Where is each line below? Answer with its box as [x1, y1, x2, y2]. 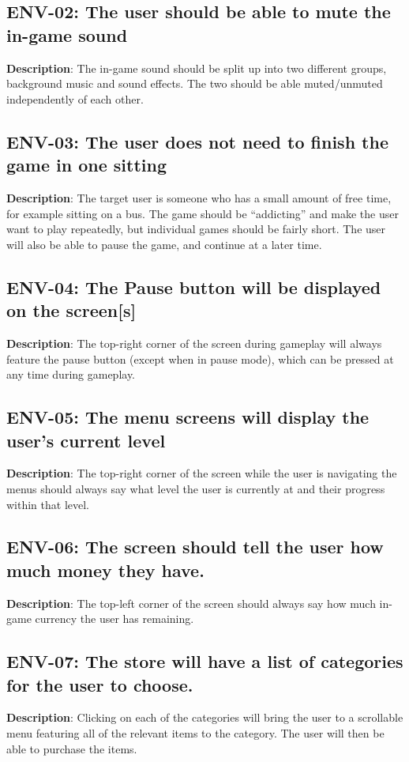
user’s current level [6, 428, 166, 452]
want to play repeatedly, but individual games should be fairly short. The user [6, 221, 386, 237]
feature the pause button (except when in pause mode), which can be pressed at [6, 350, 394, 367]
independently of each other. [6, 90, 144, 107]
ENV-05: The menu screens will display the [6, 405, 370, 429]
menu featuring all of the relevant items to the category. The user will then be [6, 725, 385, 741]
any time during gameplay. [6, 366, 136, 383]
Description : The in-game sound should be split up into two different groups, [6, 59, 387, 76]
